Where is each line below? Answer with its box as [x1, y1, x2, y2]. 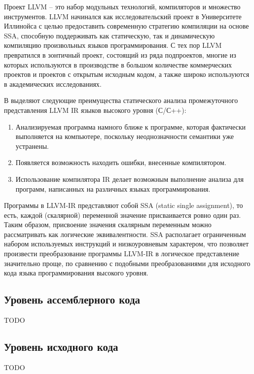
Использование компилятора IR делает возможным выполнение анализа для [15, 173, 244, 184]
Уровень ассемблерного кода [4, 292, 141, 307]
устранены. [15, 140, 49, 151]
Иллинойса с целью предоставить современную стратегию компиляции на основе [4, 21, 249, 31]
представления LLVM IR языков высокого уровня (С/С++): [4, 104, 186, 115]
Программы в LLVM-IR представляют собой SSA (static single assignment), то [4, 200, 243, 210]
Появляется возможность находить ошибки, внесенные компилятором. [15, 157, 226, 168]
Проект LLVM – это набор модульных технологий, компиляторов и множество [4, 1, 241, 11]
